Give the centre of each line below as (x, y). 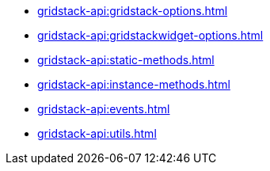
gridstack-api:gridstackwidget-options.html (150, 35)
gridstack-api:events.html (104, 109)
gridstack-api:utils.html (97, 133)
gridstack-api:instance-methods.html (134, 84)
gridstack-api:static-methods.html (126, 60)
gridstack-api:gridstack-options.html (133, 11)
